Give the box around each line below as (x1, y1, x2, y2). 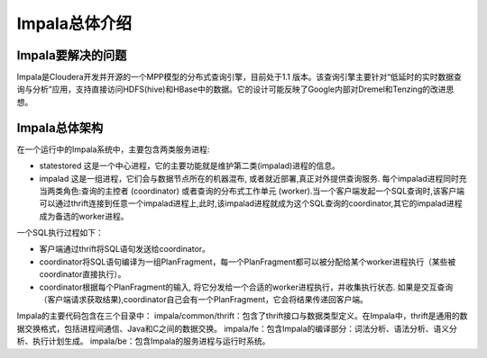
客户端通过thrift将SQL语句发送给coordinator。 (39, 244, 211, 255)
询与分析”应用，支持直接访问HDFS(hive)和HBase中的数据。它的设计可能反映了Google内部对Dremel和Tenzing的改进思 (16, 84, 455, 94)
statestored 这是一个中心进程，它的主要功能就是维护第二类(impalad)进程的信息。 (39, 160, 340, 171)
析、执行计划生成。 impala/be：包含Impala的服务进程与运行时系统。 (16, 336, 271, 346)
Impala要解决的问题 (16, 48, 127, 63)
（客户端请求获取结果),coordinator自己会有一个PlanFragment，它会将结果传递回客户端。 (39, 294, 369, 305)
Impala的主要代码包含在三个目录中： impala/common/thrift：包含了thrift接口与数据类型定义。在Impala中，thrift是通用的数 (16, 310, 468, 321)
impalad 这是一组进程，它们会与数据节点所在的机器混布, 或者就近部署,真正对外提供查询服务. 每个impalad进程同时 (39, 173, 460, 183)
